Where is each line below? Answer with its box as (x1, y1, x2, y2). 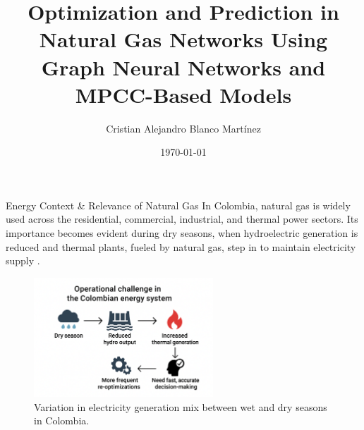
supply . (6, 253, 40, 268)
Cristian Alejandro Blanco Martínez (106, 121, 261, 135)
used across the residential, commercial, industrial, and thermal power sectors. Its (6, 211, 358, 226)
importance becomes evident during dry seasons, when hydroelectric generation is (6, 226, 358, 240)
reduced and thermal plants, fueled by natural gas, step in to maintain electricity (6, 239, 356, 254)
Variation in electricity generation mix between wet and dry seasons (34, 399, 327, 414)
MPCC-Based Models (75, 80, 292, 109)
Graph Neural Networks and (41, 52, 326, 81)
